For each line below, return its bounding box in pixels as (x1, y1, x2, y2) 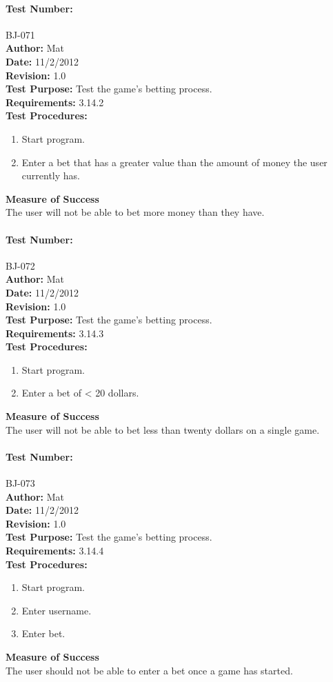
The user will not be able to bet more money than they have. (6, 205, 265, 219)
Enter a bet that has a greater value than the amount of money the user (21, 154, 327, 169)
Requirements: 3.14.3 (6, 325, 104, 340)
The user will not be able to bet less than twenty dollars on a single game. (6, 422, 320, 437)
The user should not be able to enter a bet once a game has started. (6, 663, 293, 677)
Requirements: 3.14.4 (6, 543, 104, 558)
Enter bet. (21, 626, 65, 641)
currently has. (21, 168, 80, 183)
